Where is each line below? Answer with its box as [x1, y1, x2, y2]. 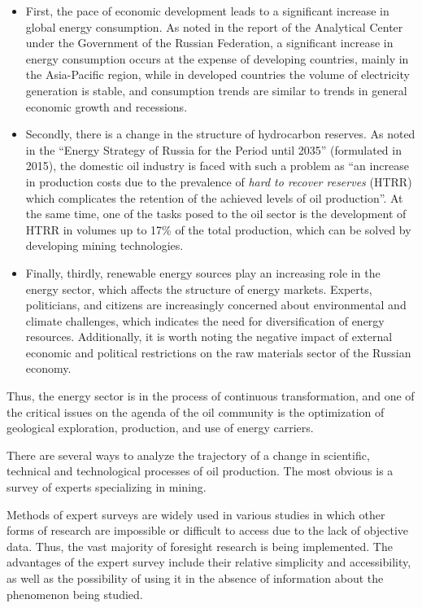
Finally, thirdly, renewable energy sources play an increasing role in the [25, 264, 381, 281]
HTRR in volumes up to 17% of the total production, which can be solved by [25, 221, 411, 238]
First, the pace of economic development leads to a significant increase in [25, 2, 389, 19]
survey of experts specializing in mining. [7, 479, 207, 496]
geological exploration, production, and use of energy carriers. [7, 419, 314, 436]
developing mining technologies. [25, 237, 184, 254]
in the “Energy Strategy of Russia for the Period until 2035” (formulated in [25, 141, 402, 158]
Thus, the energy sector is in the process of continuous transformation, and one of [7, 387, 415, 405]
